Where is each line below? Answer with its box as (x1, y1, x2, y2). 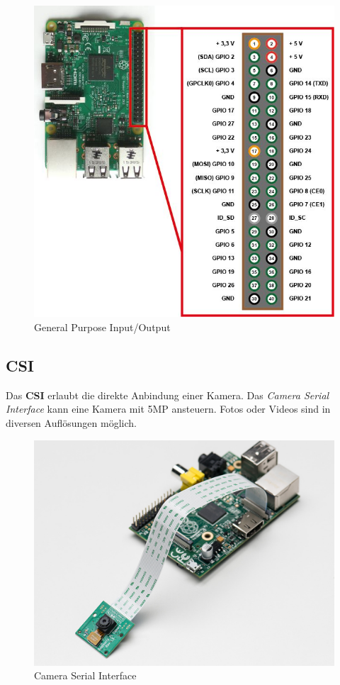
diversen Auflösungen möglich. (6, 415, 137, 430)
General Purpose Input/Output (34, 319, 171, 334)
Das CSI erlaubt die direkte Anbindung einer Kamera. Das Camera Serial (6, 387, 329, 402)
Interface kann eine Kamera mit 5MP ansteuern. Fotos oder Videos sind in (6, 401, 331, 416)
